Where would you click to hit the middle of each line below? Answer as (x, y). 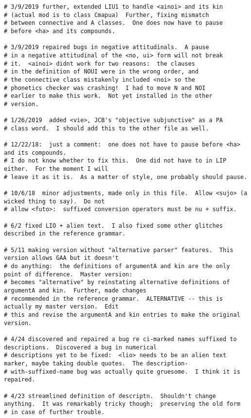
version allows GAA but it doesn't (61, 258)
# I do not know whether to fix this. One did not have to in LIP (115, 161)
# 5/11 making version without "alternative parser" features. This (119, 250)
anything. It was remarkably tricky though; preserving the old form (122, 404)
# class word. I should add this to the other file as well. (107, 128)
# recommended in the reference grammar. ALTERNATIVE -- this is (114, 299)
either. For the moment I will (56, 169)
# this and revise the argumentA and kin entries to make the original (122, 315)
